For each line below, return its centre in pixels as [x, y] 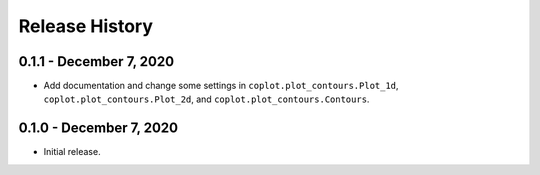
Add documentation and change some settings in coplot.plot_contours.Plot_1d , [221, 86]
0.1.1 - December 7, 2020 [96, 61]
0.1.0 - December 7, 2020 [98, 128]
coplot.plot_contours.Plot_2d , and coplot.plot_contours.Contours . [206, 99]
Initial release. [72, 152]
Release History [86, 26]
